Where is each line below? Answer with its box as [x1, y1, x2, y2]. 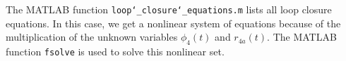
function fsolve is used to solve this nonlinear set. [6, 44, 225, 59]
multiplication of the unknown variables [6, 29, 178, 44]
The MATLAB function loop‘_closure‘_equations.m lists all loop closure [6, 2, 332, 16]
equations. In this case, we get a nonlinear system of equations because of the [6, 15, 341, 30]
